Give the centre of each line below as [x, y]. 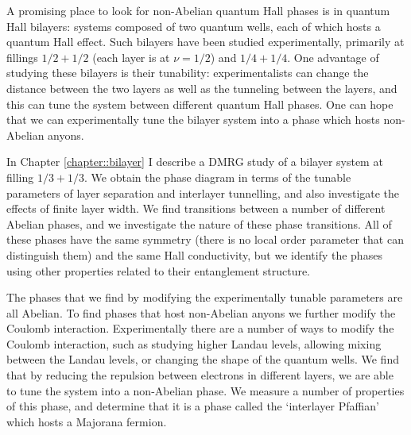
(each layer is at [131, 57]
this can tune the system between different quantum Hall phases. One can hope [200, 104]
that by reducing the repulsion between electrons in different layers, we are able [200, 375]
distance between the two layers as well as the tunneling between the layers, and [202, 88]
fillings [22, 57]
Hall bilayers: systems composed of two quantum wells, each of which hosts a [194, 26]
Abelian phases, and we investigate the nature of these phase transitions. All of [199, 223]
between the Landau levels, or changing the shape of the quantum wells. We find [203, 359]
